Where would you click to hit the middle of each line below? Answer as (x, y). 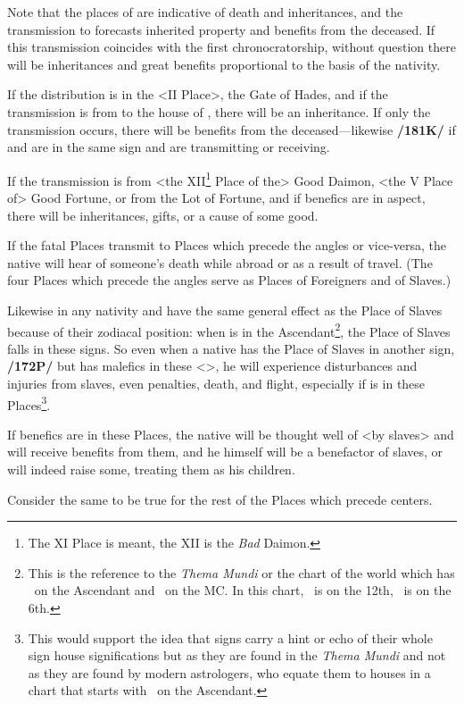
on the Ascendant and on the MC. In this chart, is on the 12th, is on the (243, 590)
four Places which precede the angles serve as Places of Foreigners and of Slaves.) (229, 280)
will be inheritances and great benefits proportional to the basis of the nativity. (224, 64)
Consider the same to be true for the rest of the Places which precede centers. (220, 499)
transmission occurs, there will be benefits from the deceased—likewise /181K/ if (232, 129)
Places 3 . (29, 403)
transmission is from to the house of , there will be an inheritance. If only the (219, 111)
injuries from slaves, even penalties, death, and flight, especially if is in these (216, 383)
